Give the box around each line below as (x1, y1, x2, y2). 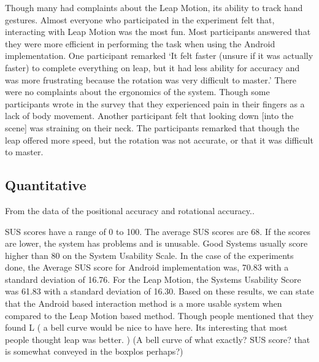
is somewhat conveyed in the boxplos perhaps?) (5, 345, 183, 358)
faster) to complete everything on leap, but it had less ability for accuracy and (5, 61, 300, 74)
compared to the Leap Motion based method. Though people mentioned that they (5, 309, 314, 322)
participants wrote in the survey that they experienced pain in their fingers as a (5, 97, 305, 110)
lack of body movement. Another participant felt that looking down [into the (5, 109, 294, 122)
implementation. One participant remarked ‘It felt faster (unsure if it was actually (5, 49, 313, 62)
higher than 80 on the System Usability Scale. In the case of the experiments (5, 248, 294, 261)
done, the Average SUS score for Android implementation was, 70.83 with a (5, 261, 289, 274)
